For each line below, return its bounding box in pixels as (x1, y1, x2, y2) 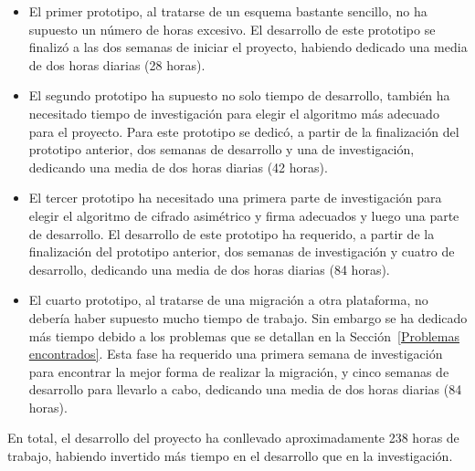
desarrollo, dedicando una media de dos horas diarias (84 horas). (28, 259, 390, 278)
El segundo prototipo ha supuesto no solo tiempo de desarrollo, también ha (28, 86, 450, 105)
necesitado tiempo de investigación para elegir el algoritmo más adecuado (28, 103, 439, 122)
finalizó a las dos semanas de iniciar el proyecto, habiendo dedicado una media (28, 37, 468, 57)
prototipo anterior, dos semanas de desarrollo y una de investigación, (28, 140, 415, 159)
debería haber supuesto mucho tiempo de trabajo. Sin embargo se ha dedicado (28, 308, 468, 327)
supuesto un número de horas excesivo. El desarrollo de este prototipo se (28, 19, 436, 38)
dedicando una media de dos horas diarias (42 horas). (28, 157, 328, 176)
